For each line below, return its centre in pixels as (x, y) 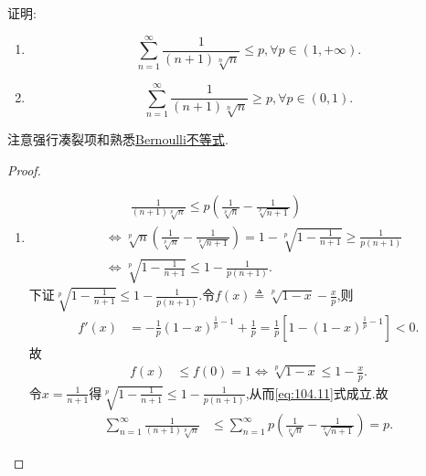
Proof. (24, 169)
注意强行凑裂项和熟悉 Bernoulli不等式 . (118, 138)
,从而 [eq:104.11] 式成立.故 (317, 392)
